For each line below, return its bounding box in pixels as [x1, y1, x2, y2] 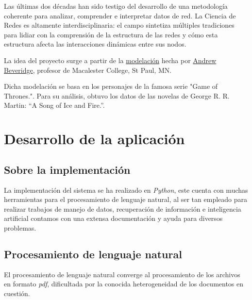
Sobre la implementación [4, 162, 131, 177]
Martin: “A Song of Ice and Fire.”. [4, 100, 105, 110]
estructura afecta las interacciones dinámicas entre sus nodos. [4, 39, 186, 49]
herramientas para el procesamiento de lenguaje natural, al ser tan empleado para [4, 194, 248, 204]
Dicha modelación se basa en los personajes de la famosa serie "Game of [4, 81, 218, 91]
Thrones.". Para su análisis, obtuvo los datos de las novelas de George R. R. [4, 90, 230, 100]
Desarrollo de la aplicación [4, 129, 185, 149]
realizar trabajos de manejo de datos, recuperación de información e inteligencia [4, 203, 241, 214]
